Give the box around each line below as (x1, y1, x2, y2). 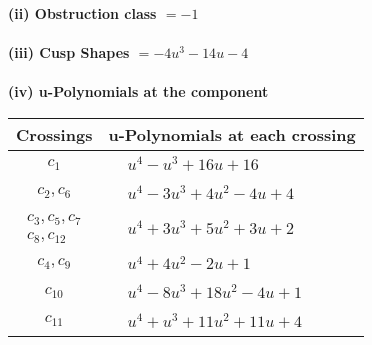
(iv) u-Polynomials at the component (8, 81, 269, 102)
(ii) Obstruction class (8, 3, 157, 23)
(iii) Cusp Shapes (8, 42, 130, 63)
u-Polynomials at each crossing (108, 122, 356, 146)
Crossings (16, 122, 93, 146)
